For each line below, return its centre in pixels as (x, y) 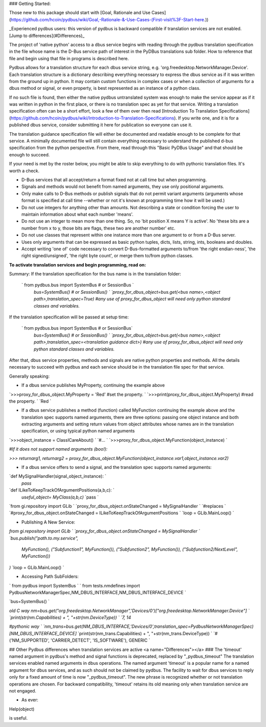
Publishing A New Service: (48, 522)
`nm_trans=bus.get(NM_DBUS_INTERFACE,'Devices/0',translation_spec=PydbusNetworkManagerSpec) (148, 626)
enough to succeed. (30, 154)
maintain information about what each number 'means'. (78, 214)
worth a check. (24, 171)
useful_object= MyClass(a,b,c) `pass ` (60, 497)
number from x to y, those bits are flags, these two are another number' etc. (99, 228)
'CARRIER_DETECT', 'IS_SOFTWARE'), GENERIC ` (100, 640)
